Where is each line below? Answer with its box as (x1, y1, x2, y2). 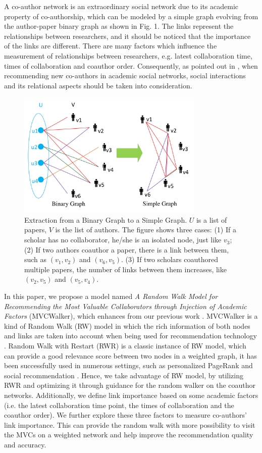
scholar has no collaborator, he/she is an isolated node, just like (24, 234, 222, 245)
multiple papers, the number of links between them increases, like (24, 264, 227, 274)
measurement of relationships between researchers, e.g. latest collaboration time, (4, 50, 252, 61)
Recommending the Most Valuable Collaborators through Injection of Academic (4, 300, 247, 311)
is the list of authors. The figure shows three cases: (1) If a (55, 224, 236, 235)
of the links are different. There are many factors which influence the (4, 40, 217, 51)
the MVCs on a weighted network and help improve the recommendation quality (4, 429, 253, 440)
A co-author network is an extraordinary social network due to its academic (4, 1, 239, 11)
